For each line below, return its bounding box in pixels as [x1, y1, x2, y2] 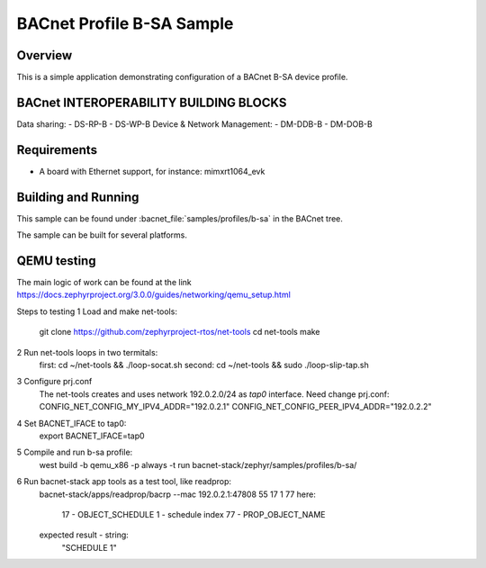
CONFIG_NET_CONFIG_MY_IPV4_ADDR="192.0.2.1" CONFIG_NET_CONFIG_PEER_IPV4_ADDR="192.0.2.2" [39, 401, 432, 412]
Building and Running [16, 189, 139, 204]
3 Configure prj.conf [16, 376, 93, 387]
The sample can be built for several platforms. [16, 230, 188, 240]
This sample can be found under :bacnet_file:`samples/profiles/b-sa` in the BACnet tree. [16, 212, 344, 224]
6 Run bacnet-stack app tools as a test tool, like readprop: [16, 476, 232, 487]
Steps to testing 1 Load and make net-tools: [16, 306, 177, 317]
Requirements [16, 142, 98, 158]
